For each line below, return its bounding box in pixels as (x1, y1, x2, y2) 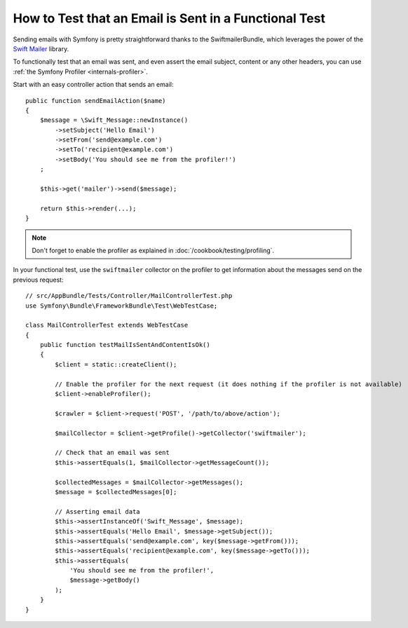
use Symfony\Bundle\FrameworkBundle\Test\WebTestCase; (25, 301, 218, 310)
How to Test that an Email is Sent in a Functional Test (13, 11, 326, 26)
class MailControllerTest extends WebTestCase (25, 321, 189, 329)
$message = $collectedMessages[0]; (55, 488, 177, 496)
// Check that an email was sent (55, 449, 170, 457)
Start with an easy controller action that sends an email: (13, 81, 174, 89)
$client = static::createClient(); (55, 360, 177, 368)
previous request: (13, 275, 64, 284)
